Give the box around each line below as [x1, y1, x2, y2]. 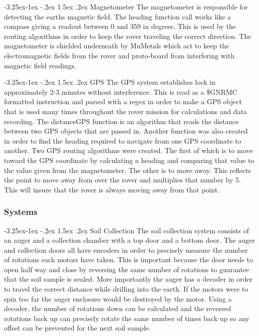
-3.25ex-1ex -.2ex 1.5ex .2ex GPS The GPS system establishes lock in [4, 77, 216, 87]
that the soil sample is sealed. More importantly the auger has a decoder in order [4, 274, 253, 284]
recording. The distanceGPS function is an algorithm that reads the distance [4, 116, 239, 126]
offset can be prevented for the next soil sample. [4, 323, 151, 333]
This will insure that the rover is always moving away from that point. [4, 184, 220, 194]
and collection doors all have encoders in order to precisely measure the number [4, 244, 248, 255]
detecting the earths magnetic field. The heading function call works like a [4, 11, 231, 21]
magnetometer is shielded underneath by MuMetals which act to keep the [4, 40, 230, 51]
